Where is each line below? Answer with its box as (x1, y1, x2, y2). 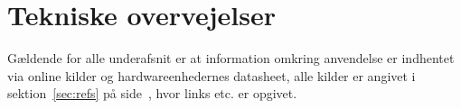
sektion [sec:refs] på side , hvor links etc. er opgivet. (7, 84, 297, 103)
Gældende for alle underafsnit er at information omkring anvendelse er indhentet (7, 49, 455, 68)
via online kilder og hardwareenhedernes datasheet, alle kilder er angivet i (7, 66, 416, 85)
